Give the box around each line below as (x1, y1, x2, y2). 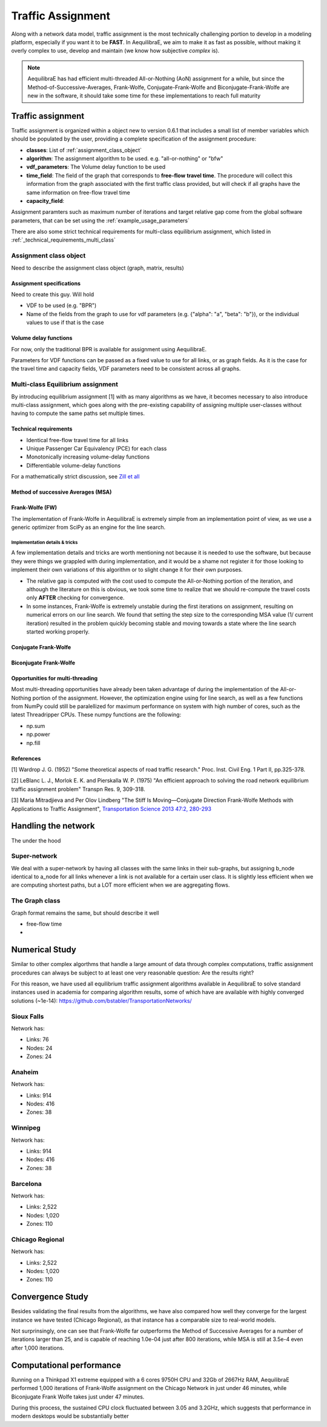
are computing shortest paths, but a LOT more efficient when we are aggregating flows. (11, 881, 230, 889)
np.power (26, 730, 51, 738)
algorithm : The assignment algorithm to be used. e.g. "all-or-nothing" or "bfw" (26, 154, 223, 162)
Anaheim (11, 1068, 39, 1076)
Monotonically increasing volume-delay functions (26, 453, 150, 460)
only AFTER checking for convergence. (26, 594, 125, 601)
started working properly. (26, 627, 90, 635)
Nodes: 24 (26, 1044, 53, 1051)
